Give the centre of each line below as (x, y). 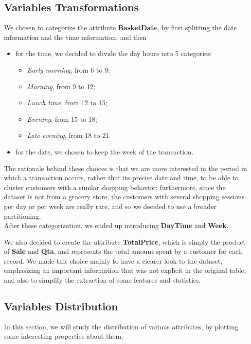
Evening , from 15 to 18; (62, 119)
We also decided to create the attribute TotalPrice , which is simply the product (125, 241)
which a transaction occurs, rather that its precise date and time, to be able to (121, 178)
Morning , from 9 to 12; (61, 86)
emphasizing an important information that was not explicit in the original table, (125, 270)
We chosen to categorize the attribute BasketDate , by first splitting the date (120, 28)
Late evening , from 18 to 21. (69, 135)
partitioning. (23, 216)
